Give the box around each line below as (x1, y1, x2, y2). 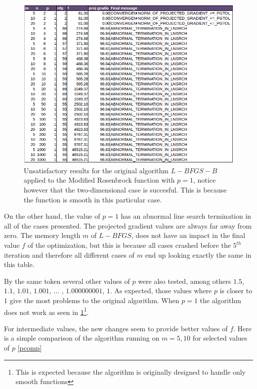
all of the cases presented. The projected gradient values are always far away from (4, 220, 252, 231)
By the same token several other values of (4, 275, 130, 286)
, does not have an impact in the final (131, 230, 246, 240)
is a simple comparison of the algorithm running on (4, 333, 160, 343)
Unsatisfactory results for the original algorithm (24, 165, 169, 175)
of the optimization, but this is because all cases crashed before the (27, 240, 231, 250)
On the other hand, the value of (4, 211, 100, 221)
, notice (193, 175, 216, 185)
